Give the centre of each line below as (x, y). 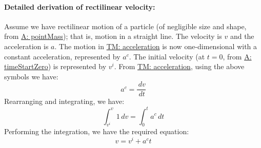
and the (242, 36)
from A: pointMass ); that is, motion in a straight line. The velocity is (113, 36)
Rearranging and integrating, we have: (64, 101)
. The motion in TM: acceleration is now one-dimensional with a (156, 46)
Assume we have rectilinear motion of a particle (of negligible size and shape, (125, 26)
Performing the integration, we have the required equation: (97, 131)
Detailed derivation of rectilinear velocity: (80, 6)
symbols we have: (31, 76)
